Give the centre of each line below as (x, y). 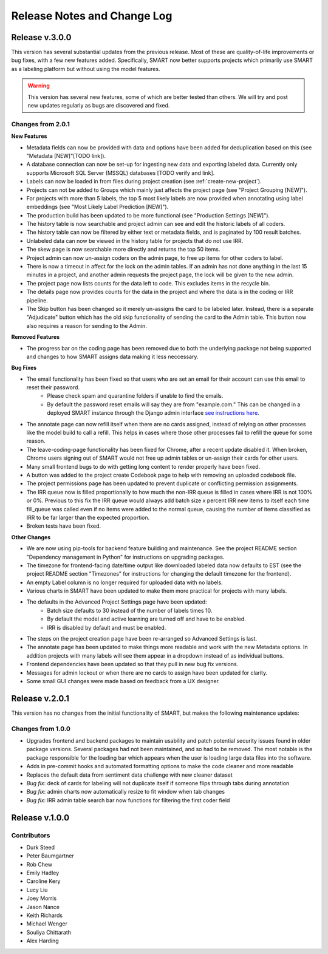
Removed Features (36, 337)
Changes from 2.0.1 (40, 124)
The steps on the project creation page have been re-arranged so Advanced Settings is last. (142, 639)
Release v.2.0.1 (40, 698)
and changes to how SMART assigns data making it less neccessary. (112, 356)
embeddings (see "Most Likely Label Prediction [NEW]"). (97, 207)
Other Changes (31, 537)
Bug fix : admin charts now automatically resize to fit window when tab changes (125, 792)
